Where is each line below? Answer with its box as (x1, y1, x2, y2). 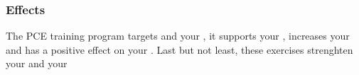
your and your (6, 56, 68, 71)
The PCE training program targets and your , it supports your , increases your (6, 28, 350, 43)
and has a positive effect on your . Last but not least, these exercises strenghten (6, 42, 353, 57)
